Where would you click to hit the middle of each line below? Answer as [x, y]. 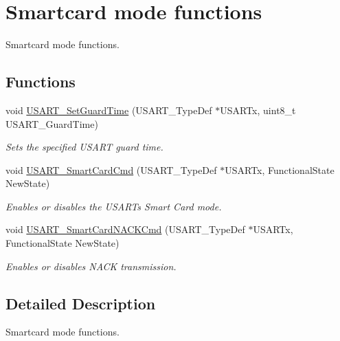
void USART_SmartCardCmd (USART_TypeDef [111, 169]
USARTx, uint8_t [258, 110]
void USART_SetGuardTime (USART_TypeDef [109, 110]
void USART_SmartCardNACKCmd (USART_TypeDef [125, 229]
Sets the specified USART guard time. [84, 147]
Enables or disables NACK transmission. [91, 266]
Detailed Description [81, 303]
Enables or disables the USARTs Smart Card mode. [114, 206]
